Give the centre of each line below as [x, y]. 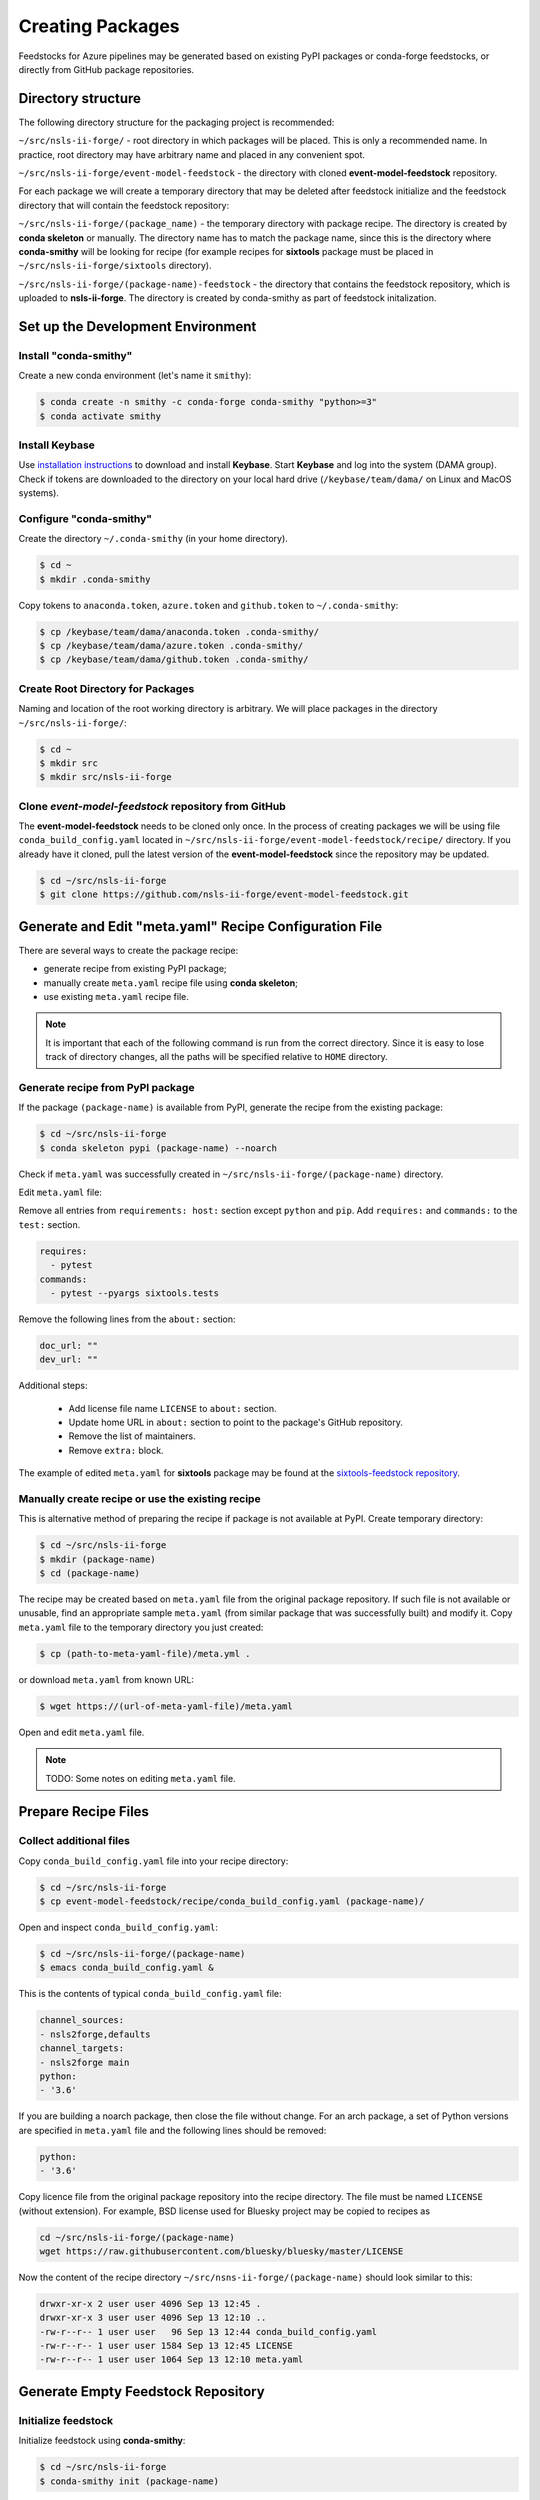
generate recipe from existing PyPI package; [135, 969]
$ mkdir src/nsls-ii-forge [105, 777]
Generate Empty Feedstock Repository [141, 2391]
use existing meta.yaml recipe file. [116, 996]
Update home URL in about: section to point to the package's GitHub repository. [236, 1422]
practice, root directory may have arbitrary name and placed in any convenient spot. [191, 154]
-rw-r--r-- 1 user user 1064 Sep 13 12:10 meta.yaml [171, 2359]
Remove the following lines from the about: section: [127, 1319]
